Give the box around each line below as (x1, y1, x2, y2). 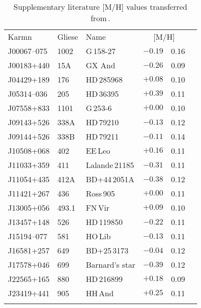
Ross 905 (86, 188, 115, 199)
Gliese (57, 31, 78, 42)
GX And (86, 59, 115, 71)
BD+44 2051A (86, 173, 135, 185)
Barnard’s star (86, 259, 136, 270)
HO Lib (86, 230, 111, 242)
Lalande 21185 (86, 159, 134, 170)
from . (90, 12, 111, 24)
